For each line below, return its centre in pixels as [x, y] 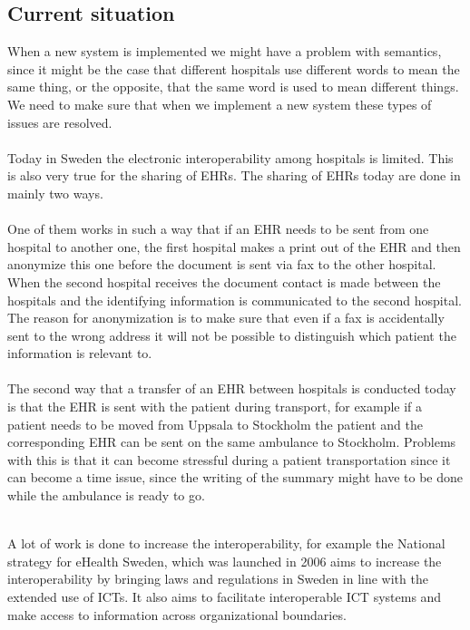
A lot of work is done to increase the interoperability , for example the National [226, 543]
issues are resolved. [60, 122]
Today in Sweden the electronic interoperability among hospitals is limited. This [230, 157]
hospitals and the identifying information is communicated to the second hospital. [235, 300]
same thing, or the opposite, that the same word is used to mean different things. [233, 87]
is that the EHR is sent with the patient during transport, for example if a [215, 407]
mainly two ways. [55, 193]
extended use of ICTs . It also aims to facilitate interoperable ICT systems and [225, 597]
